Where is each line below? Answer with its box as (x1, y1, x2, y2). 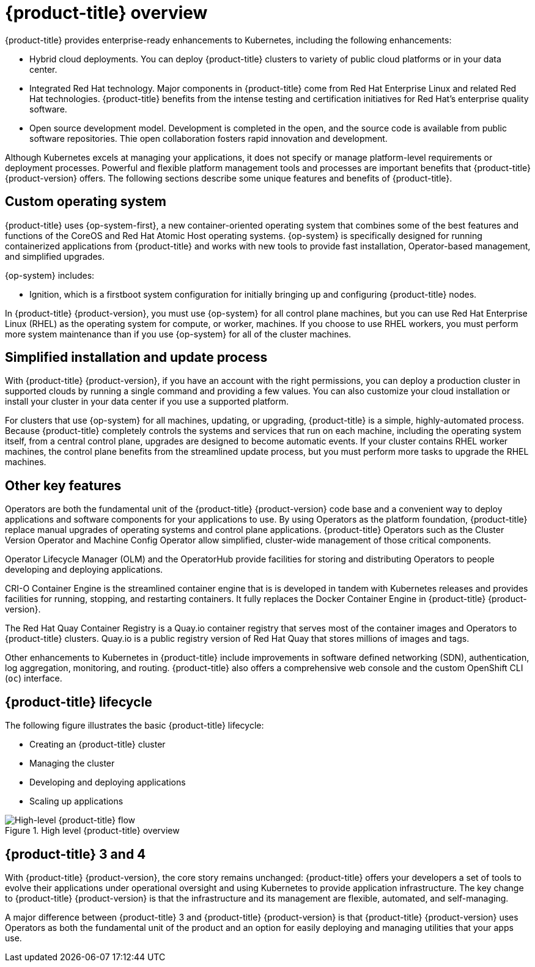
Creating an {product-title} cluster (29, 739, 166, 750)
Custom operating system (5, 194, 166, 210)
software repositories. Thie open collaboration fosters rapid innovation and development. (29, 133, 388, 144)
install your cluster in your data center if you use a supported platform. (5, 396, 289, 407)
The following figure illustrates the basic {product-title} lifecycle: (5, 720, 264, 731)
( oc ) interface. (5, 673, 62, 684)
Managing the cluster (29, 758, 115, 769)
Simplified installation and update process (5, 350, 268, 366)
